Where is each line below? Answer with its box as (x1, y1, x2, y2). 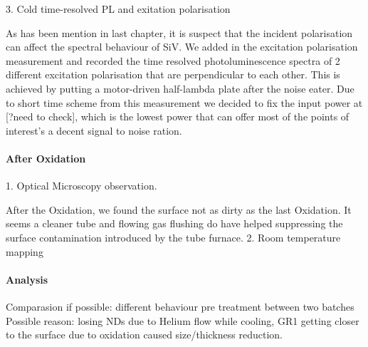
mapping (6, 244, 43, 259)
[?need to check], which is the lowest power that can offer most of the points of (6, 109, 349, 124)
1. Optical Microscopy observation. (6, 178, 157, 193)
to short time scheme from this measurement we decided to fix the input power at (6, 95, 363, 110)
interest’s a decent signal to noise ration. (6, 123, 182, 138)
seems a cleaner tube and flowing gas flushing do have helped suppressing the (6, 216, 343, 231)
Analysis (6, 271, 48, 286)
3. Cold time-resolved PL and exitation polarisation (6, 1, 231, 16)
